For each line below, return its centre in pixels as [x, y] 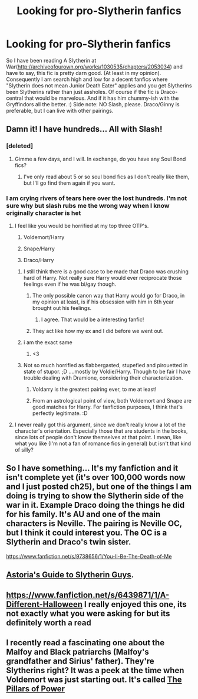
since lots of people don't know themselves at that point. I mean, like [98, 437]
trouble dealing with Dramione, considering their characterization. [103, 378]
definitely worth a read [49, 623]
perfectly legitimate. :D [60, 413]
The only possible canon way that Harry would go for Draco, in [108, 295]
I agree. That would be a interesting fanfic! [93, 319]
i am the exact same [48, 342]
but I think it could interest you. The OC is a [87, 533]
